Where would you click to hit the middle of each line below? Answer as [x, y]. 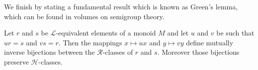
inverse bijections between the [49, 52]
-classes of [118, 52]
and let [178, 33]
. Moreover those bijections [198, 52]
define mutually [210, 42]
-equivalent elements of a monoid [106, 33]
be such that [235, 33]
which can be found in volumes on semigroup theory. [84, 16]
